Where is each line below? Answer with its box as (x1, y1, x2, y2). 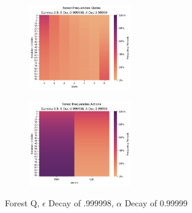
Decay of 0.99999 (124, 196, 188, 209)
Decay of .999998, (48, 196, 114, 209)
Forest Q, (5, 196, 40, 209)
